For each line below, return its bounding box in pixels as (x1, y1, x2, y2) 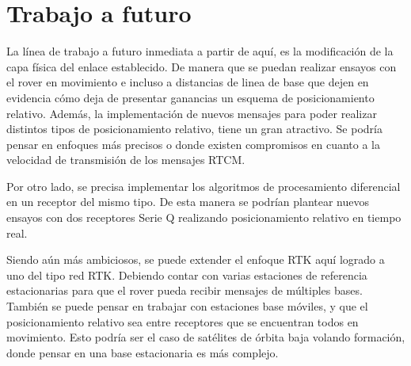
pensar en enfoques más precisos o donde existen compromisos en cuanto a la (6, 135, 381, 152)
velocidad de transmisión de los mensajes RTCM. (6, 151, 245, 168)
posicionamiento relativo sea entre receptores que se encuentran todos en (6, 313, 359, 330)
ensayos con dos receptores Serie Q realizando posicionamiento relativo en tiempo (6, 209, 401, 226)
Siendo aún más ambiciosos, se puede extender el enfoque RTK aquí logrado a (6, 251, 385, 268)
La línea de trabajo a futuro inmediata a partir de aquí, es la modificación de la (6, 43, 394, 59)
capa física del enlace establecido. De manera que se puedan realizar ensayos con (6, 58, 397, 74)
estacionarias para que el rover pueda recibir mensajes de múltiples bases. (6, 282, 363, 299)
